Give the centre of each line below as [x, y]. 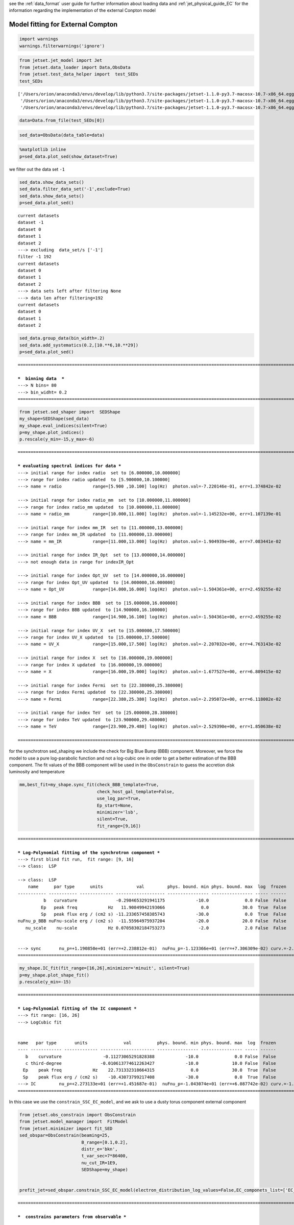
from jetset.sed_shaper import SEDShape [70, 412]
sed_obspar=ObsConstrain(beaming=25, [65, 1135]
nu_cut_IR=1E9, [99, 1163]
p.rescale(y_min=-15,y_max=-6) [57, 439]
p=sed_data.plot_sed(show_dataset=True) [68, 156]
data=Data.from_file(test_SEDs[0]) [62, 121]
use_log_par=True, [119, 798]
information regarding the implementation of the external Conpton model [83, 10]
